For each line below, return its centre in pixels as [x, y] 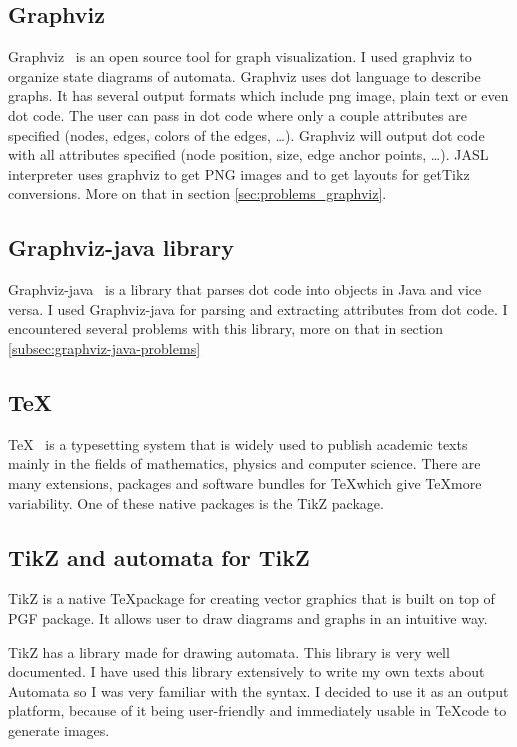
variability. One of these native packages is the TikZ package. [196, 502]
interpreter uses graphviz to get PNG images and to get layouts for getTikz [239, 173]
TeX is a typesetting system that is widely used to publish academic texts [238, 443]
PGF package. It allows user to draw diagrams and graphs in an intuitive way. [248, 617]
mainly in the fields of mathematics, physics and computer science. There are [244, 463]
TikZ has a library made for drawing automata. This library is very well [229, 651]
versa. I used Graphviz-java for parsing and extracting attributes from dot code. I [258, 308]
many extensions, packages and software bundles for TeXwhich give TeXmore [245, 482]
